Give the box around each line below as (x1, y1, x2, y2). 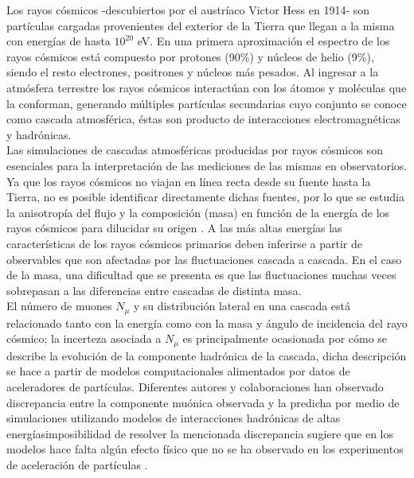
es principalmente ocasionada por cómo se (182, 330, 388, 347)
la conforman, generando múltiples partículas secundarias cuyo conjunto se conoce (6, 95, 407, 111)
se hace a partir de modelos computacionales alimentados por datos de (6, 363, 350, 379)
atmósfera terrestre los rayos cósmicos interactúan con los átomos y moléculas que (6, 79, 407, 95)
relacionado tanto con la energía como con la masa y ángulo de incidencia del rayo (6, 314, 408, 331)
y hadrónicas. (6, 126, 72, 142)
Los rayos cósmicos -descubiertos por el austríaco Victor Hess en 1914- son (6, 2, 370, 17)
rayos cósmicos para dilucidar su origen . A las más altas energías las (6, 220, 342, 236)
